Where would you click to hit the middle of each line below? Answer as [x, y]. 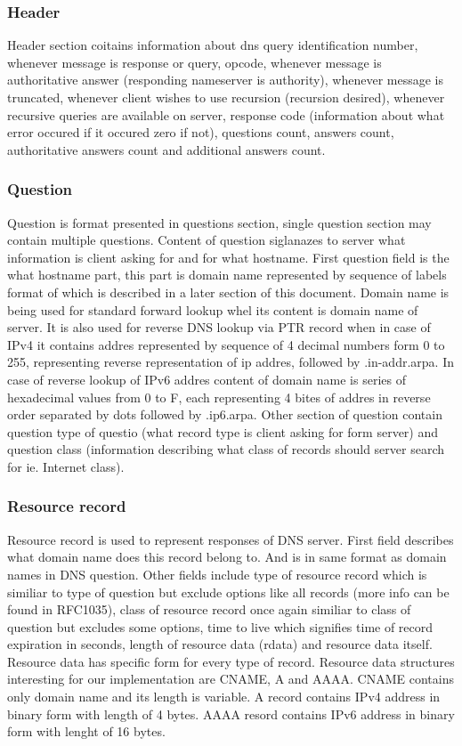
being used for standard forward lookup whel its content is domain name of [213, 309]
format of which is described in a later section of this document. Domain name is [228, 292]
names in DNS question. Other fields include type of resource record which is [217, 574]
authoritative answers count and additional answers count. [166, 149]
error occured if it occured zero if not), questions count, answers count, [201, 132]
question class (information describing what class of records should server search [226, 449]
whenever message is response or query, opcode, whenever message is [195, 62]
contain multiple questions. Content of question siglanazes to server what [207, 240]
